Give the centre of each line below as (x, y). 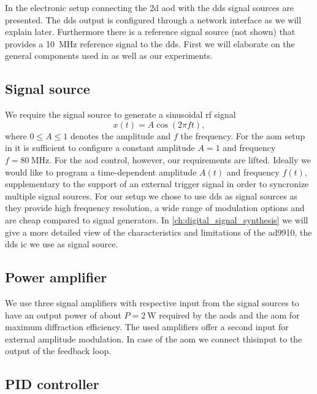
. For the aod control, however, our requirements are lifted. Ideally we (180, 159)
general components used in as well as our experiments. (109, 56)
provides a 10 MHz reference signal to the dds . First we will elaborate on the (150, 43)
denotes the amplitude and (120, 135)
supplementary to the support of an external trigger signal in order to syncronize (157, 184)
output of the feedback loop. (58, 351)
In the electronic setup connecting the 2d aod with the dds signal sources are (150, 7)
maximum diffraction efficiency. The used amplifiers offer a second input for (147, 327)
